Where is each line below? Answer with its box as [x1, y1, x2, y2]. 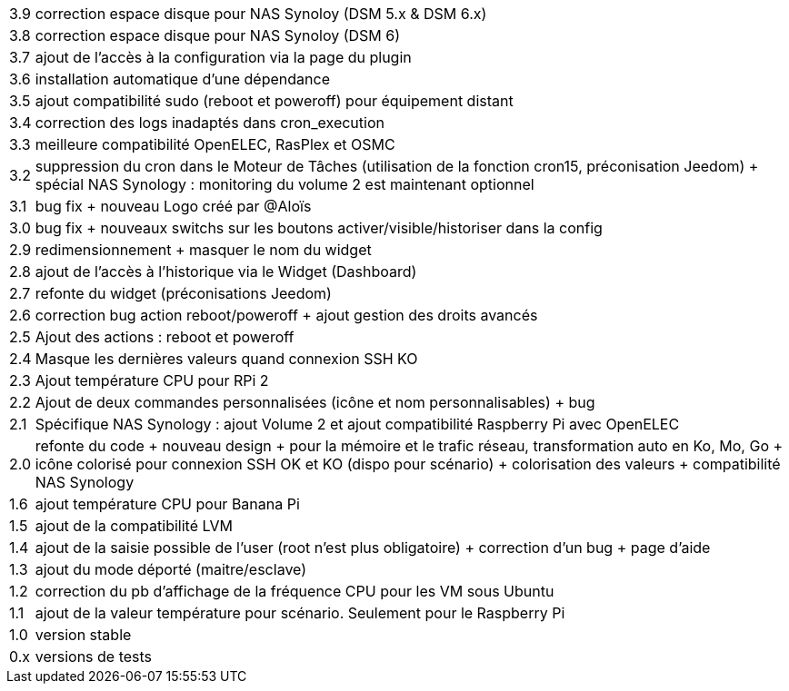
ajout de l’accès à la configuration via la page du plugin [35, 48, 412, 66]
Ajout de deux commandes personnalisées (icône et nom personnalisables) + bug [35, 393, 595, 411]
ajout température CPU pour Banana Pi [35, 495, 300, 513]
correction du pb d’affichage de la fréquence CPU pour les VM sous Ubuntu [35, 582, 554, 600]
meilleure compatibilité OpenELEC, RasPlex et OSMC [35, 135, 395, 153]
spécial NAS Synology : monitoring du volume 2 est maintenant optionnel [35, 175, 534, 193]
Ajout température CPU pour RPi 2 [35, 371, 269, 390]
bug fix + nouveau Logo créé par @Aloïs [35, 197, 312, 215]
